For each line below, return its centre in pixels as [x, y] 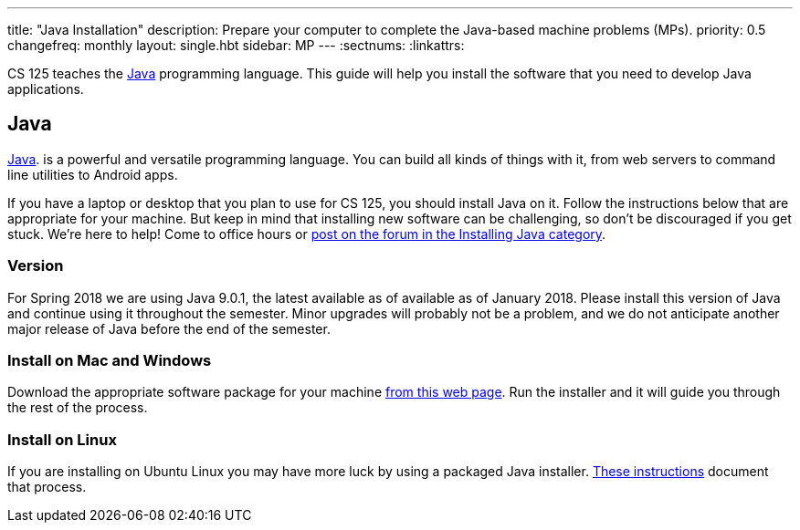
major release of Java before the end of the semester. [169, 328]
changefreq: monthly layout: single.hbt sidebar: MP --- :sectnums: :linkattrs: [236, 45]
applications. [46, 89]
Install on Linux [62, 439]
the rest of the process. [78, 408]
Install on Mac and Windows [110, 360]
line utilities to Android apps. [93, 174]
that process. [47, 487]
